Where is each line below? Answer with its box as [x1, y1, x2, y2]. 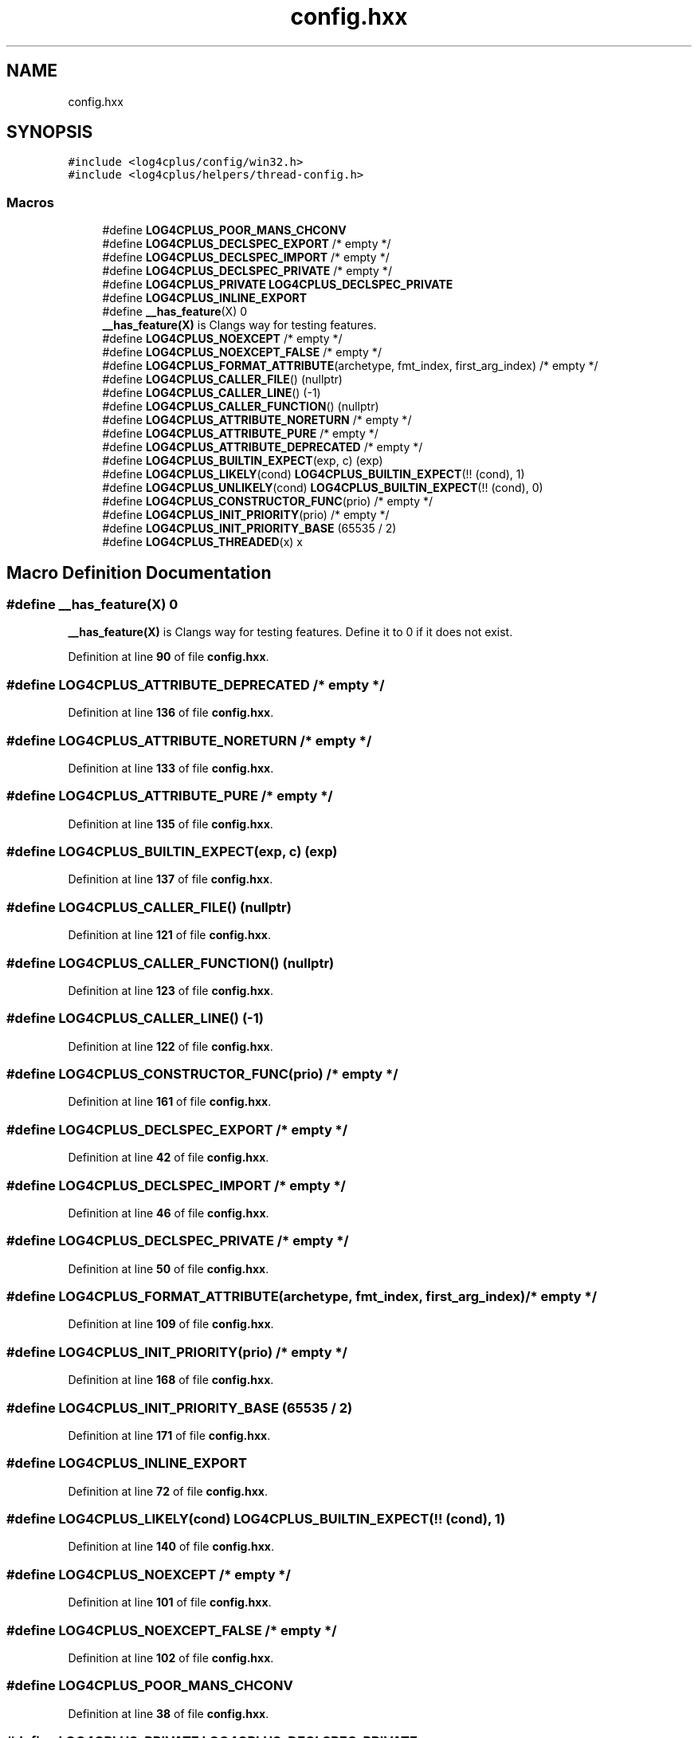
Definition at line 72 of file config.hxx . [68, 1484, 269, 1498]
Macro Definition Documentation [6, 562, 272, 583]
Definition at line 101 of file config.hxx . [68, 1595, 272, 1610]
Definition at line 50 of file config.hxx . [68, 1261, 269, 1276]
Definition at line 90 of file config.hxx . [68, 650, 269, 664]
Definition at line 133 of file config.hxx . [68, 761, 274, 775]
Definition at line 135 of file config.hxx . [68, 816, 273, 831]
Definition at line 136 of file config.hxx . [68, 706, 274, 720]
